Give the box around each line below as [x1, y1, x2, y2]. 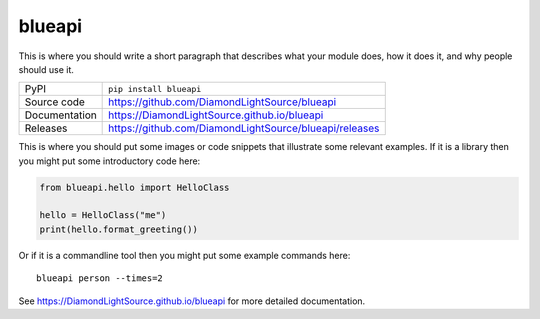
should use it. [18, 63, 75, 75]
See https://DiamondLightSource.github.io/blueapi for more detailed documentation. [18, 295, 366, 307]
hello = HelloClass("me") [39, 210, 167, 221]
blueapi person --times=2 [36, 273, 164, 284]
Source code [24, 95, 85, 109]
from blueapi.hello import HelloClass [39, 181, 230, 193]
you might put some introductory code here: [18, 155, 201, 167]
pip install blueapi [108, 83, 202, 94]
